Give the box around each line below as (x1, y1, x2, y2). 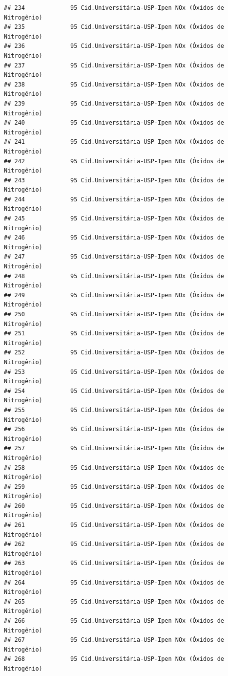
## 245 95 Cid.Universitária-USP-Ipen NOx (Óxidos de (4, 215, 225, 222)
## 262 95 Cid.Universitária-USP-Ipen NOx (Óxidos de (4, 541, 225, 548)
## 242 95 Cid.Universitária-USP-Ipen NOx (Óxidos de (4, 157, 225, 165)
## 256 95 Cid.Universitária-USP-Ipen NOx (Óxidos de (4, 426, 225, 433)
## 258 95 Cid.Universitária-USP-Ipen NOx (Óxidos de (4, 464, 225, 471)
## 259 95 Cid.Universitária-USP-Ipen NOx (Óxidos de (4, 483, 225, 490)
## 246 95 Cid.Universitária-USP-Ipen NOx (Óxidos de (4, 234, 225, 241)
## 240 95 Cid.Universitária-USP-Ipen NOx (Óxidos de (4, 119, 225, 127)
